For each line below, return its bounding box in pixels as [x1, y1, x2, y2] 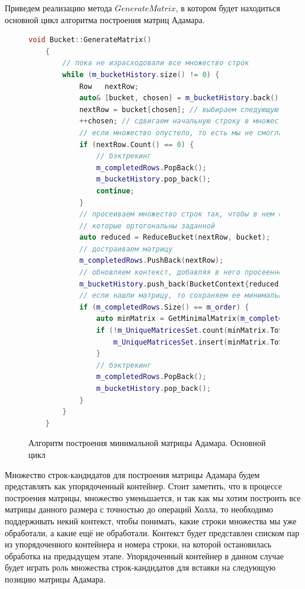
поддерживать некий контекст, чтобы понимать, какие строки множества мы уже [5, 514, 297, 527]
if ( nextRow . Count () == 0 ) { [79, 140, 194, 149]
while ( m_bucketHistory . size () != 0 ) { [62, 70, 220, 79]
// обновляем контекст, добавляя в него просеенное [79, 268, 287, 277]
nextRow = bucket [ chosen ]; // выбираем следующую [79, 105, 279, 114]
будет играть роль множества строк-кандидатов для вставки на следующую [5, 561, 276, 574]
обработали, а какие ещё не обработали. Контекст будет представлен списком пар [5, 526, 300, 539]
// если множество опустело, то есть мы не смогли [79, 128, 283, 137]
